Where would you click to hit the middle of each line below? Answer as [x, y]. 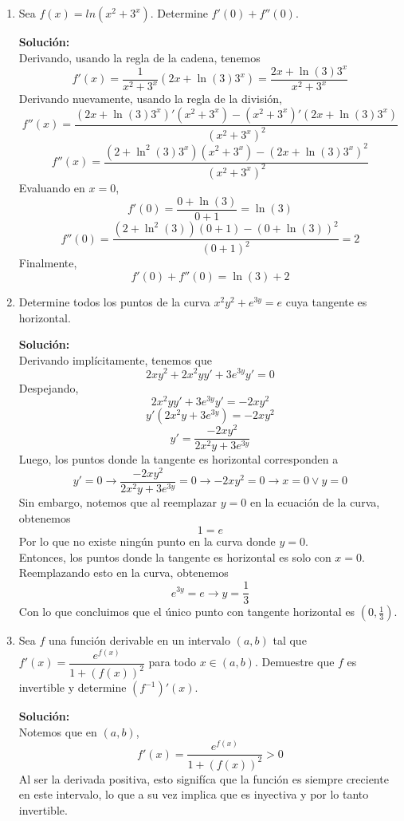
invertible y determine [73, 687]
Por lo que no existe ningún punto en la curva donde [147, 541]
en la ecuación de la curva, [315, 502]
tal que [290, 640]
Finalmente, [48, 263]
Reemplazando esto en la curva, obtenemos [124, 572]
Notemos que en [58, 731]
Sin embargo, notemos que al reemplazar [118, 502]
